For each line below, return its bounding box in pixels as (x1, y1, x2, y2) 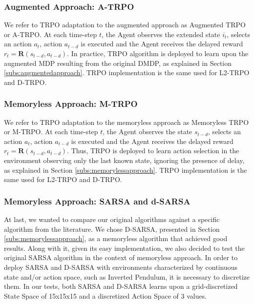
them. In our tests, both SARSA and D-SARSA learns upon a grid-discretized (4, 281, 238, 291)
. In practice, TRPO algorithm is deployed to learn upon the (67, 48, 249, 58)
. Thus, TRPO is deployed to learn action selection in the (67, 145, 239, 156)
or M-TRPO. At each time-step (4, 126, 98, 137)
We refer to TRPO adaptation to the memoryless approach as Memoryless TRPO (4, 117, 249, 127)
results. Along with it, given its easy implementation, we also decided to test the (4, 243, 245, 253)
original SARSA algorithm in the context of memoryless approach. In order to (4, 252, 238, 263)
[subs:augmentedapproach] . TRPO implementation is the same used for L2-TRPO (4, 67, 250, 78)
